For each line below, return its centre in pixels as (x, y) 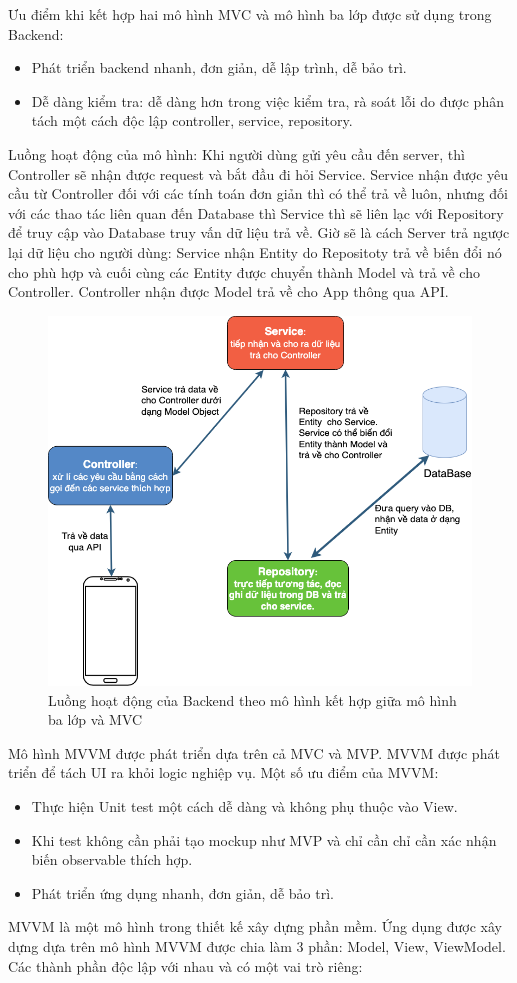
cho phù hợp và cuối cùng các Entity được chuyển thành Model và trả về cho (244, 271)
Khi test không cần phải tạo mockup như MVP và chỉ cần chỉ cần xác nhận (264, 839)
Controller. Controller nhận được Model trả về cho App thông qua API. (228, 291)
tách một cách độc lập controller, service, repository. (192, 120)
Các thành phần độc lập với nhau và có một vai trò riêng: (185, 965)
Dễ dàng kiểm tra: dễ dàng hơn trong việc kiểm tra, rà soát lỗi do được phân (267, 100)
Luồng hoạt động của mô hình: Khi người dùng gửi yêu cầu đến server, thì (236, 153)
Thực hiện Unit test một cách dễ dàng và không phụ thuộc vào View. (244, 805)
